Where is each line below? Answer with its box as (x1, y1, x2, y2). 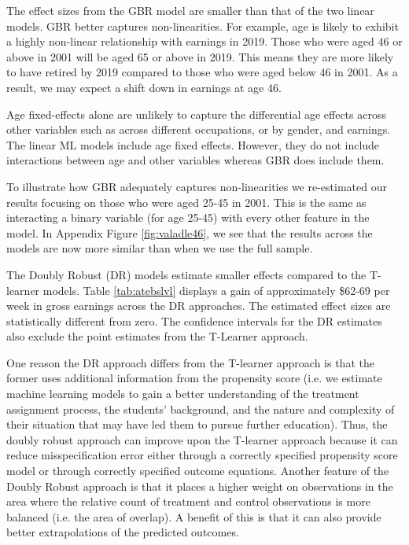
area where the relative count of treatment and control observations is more (6, 493, 370, 510)
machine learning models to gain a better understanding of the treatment (6, 385, 359, 402)
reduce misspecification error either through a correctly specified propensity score (6, 447, 398, 463)
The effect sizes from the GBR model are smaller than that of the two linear (6, 2, 374, 18)
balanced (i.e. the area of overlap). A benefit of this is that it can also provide (6, 508, 381, 525)
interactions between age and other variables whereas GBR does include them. (6, 152, 385, 168)
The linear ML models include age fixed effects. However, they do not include (6, 136, 380, 153)
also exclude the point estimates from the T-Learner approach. (6, 328, 308, 344)
